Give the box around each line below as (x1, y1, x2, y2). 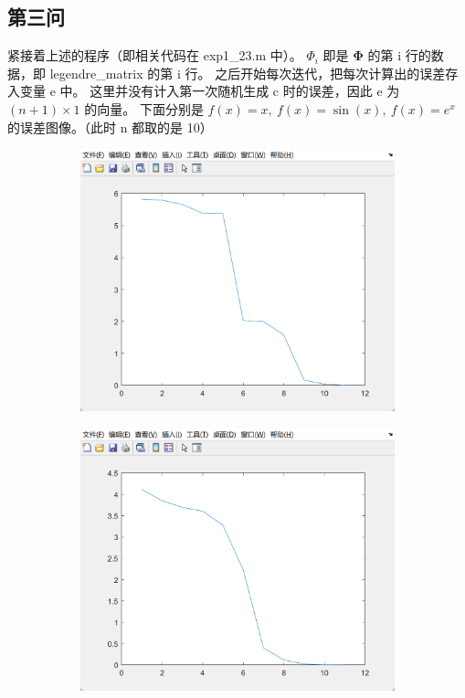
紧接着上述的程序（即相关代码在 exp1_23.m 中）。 (7, 46, 302, 65)
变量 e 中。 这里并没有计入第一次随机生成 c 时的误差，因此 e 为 (19, 81, 400, 100)
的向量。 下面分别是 (84, 99, 204, 118)
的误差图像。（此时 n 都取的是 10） (7, 117, 213, 136)
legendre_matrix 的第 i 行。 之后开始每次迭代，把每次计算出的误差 (49, 63, 446, 82)
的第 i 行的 (367, 46, 431, 65)
